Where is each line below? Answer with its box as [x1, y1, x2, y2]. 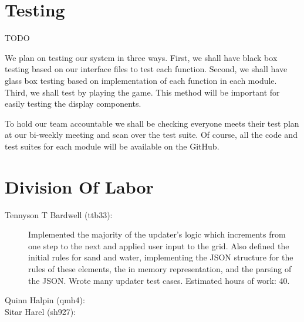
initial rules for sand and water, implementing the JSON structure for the [28, 251, 293, 263]
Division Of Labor [5, 174, 154, 198]
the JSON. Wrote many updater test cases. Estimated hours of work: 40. [28, 274, 290, 286]
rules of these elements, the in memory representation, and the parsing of [28, 262, 292, 274]
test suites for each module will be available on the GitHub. [5, 140, 219, 152]
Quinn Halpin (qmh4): [5, 294, 85, 306]
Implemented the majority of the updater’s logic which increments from [28, 228, 286, 240]
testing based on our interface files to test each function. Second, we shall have [5, 63, 288, 75]
